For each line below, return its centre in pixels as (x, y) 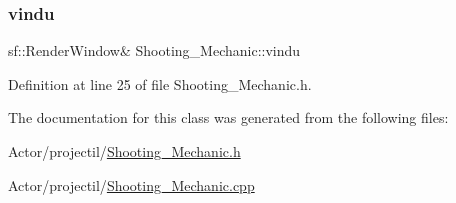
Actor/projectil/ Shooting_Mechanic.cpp (131, 184)
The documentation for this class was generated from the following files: (228, 117)
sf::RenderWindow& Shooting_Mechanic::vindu (154, 50)
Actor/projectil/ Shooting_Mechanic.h (124, 151)
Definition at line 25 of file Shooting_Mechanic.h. (160, 83)
